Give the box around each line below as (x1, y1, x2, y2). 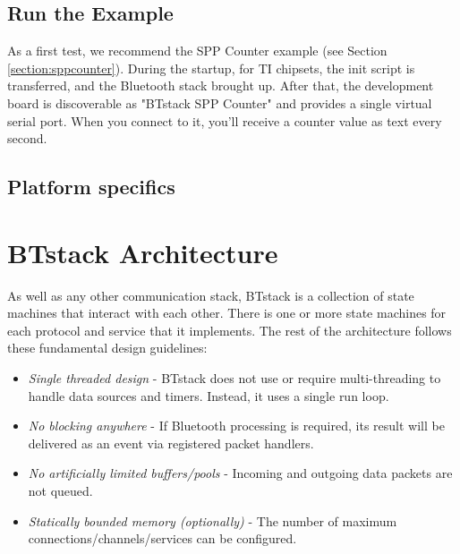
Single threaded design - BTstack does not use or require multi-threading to (28, 369, 441, 388)
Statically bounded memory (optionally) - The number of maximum (28, 511, 397, 530)
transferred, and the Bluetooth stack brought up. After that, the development (7, 76, 434, 95)
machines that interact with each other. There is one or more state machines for (7, 303, 447, 322)
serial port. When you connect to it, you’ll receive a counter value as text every (7, 111, 442, 130)
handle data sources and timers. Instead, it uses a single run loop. (28, 386, 389, 405)
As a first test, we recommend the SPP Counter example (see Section (7, 41, 388, 60)
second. (7, 129, 47, 148)
